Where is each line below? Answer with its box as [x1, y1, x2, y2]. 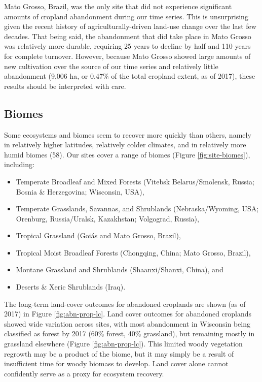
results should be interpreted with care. [4, 80, 126, 91]
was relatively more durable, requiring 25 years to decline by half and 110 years [4, 41, 251, 51]
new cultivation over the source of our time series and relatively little [4, 60, 218, 71]
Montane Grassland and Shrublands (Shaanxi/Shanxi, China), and [16, 264, 223, 275]
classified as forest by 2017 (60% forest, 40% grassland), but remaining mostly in [4, 328, 255, 339]
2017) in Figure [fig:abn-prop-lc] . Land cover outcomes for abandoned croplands [4, 308, 252, 319]
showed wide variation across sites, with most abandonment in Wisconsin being [4, 318, 251, 329]
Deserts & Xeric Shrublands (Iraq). [16, 281, 126, 292]
